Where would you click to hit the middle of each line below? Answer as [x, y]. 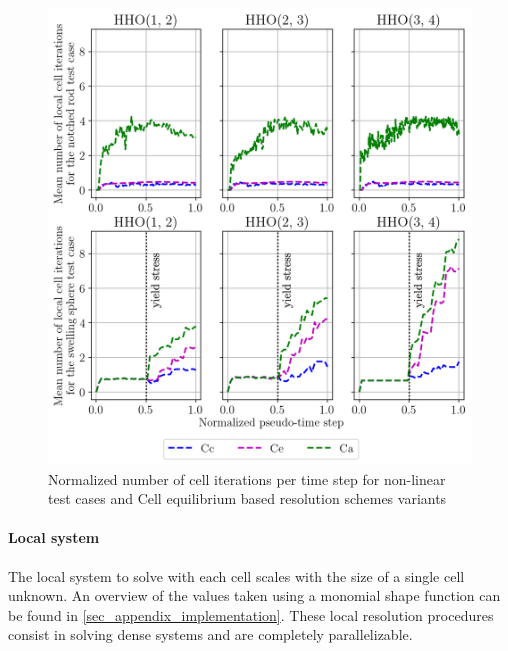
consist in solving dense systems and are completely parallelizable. [210, 634]
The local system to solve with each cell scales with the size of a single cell [236, 575]
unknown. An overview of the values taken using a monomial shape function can [254, 595]
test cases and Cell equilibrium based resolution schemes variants [247, 498]
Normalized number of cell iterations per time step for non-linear [247, 478]
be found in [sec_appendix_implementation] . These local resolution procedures [251, 614]
